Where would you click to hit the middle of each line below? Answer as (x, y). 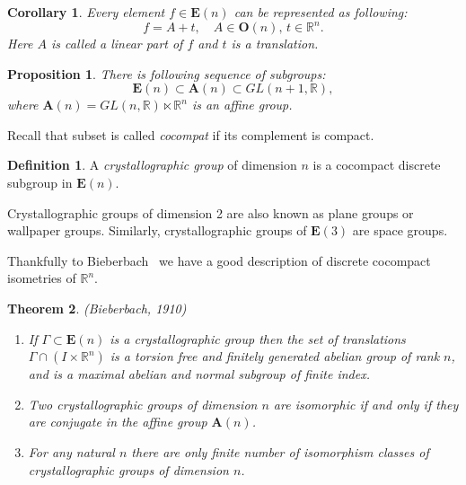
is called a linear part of (117, 44)
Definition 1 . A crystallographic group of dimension (152, 165)
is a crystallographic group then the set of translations (258, 338)
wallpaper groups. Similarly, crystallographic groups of (157, 230)
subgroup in (40, 183)
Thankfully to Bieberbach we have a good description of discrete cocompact (219, 260)
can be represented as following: (321, 12)
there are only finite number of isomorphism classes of (280, 452)
